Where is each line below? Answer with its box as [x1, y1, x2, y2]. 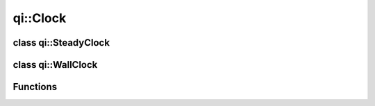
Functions [12, 81, 58, 93]
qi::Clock [12, 10, 67, 26]
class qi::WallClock [12, 59, 98, 71]
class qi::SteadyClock [12, 37, 110, 48]
